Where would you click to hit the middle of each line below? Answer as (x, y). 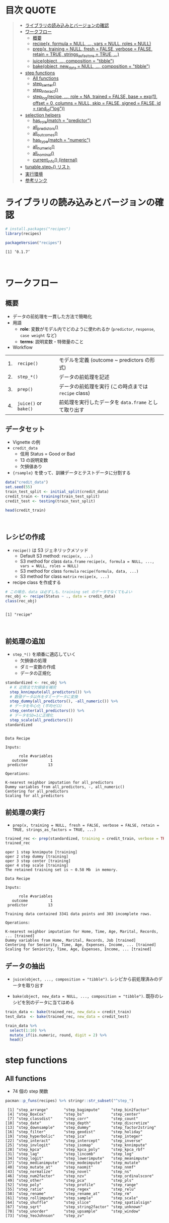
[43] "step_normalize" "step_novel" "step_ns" (68, 1172)
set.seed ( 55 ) (19, 487)
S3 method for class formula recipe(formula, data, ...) (79, 571)
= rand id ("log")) (49, 109)
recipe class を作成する (37, 582)
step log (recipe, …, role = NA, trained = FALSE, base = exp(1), (95, 97)
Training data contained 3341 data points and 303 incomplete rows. (78, 914)
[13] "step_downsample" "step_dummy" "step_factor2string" (81, 1128)
